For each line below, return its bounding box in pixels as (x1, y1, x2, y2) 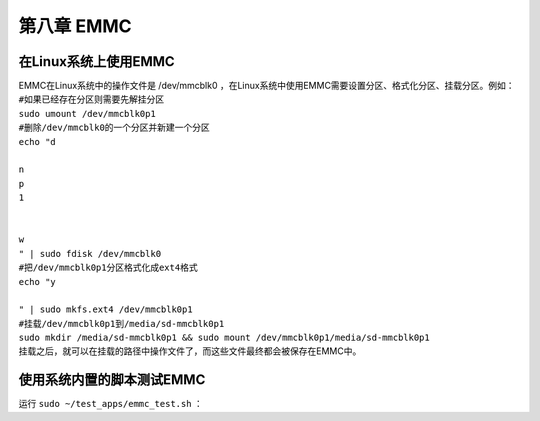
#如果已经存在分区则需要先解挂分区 (18, 94, 165, 105)
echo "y (18, 276, 57, 287)
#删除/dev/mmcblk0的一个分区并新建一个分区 (18, 122, 210, 134)
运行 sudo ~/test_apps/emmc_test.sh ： (18, 398, 204, 410)
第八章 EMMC (18, 15, 132, 37)
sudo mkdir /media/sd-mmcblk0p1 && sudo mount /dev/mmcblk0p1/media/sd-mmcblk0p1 (18, 332, 430, 344)
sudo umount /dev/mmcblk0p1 (18, 108, 157, 119)
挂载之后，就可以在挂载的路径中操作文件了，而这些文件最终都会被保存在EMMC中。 (18, 345, 362, 357)
